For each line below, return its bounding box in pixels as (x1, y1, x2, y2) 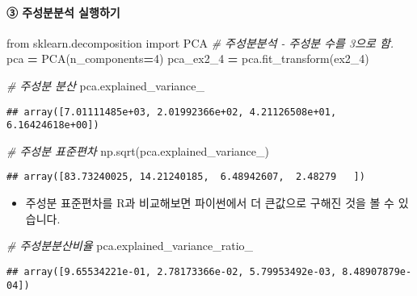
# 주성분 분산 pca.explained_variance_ (6, 77, 204, 94)
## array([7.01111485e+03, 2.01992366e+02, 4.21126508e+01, (6, 106, 337, 118)
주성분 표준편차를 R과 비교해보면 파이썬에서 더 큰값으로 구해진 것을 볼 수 (25, 194, 394, 211)
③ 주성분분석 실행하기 (6, 3, 120, 20)
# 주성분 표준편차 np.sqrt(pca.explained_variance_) (6, 142, 269, 159)
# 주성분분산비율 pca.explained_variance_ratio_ (6, 237, 254, 254)
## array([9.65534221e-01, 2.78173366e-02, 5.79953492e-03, (6, 265, 337, 277)
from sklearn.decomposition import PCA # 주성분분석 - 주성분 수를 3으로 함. (6, 34, 394, 51)
